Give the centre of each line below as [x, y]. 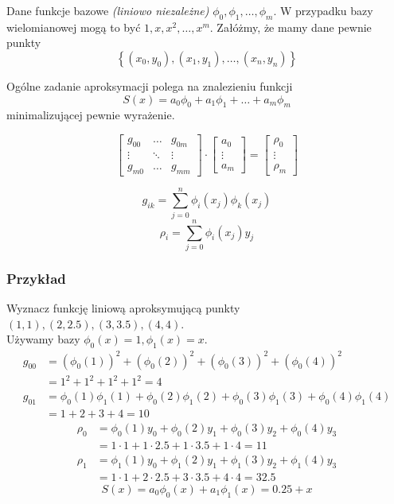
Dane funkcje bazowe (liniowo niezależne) [108, 10]
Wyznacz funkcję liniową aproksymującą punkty [123, 308]
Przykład [36, 278]
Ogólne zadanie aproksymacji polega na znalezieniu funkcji [150, 85]
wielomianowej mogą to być [74, 27]
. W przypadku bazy [323, 10]
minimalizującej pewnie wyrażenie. [91, 115]
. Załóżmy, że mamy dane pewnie [291, 27]
